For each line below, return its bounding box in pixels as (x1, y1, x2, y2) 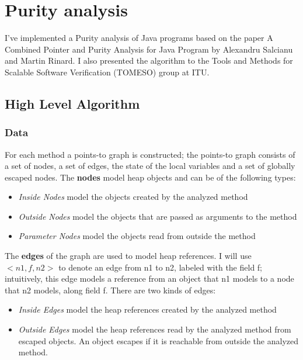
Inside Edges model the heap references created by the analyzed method (18, 303, 277, 316)
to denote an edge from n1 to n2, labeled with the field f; (58, 261, 263, 273)
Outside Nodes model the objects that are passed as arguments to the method (18, 210, 297, 222)
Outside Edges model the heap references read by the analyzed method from (18, 323, 291, 335)
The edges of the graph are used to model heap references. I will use (5, 250, 252, 262)
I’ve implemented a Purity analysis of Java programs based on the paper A (5, 32, 273, 44)
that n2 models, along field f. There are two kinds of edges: (5, 283, 216, 296)
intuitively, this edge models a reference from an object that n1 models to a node (5, 272, 294, 285)
